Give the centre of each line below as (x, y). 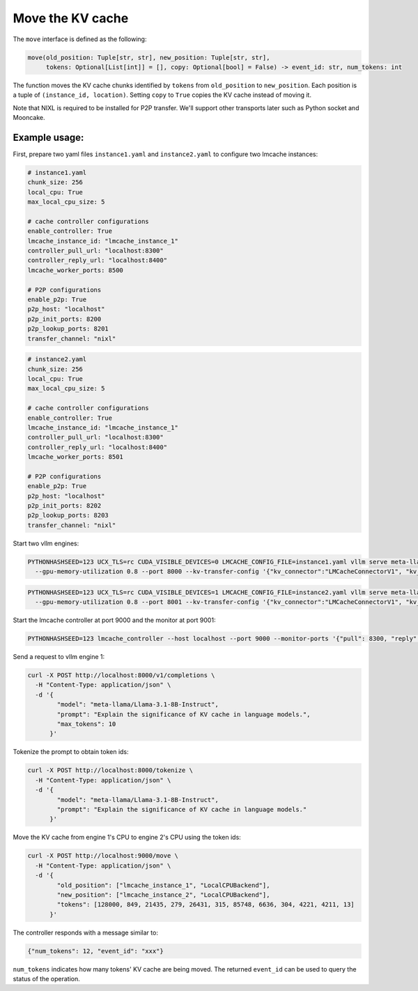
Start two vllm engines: (46, 543)
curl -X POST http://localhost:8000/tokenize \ (110, 770)
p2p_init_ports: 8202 (64, 506)
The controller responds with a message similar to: (85, 932)
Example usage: (48, 137)
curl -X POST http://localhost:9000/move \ (103, 856)
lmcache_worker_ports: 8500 (75, 270)
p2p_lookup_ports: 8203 (68, 515)
